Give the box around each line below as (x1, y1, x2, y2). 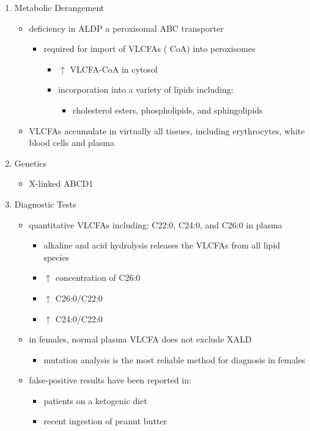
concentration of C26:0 (55, 271, 141, 284)
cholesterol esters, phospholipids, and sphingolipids (72, 103, 263, 116)
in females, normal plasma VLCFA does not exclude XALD (29, 333, 252, 346)
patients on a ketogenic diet (43, 394, 147, 407)
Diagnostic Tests (14, 197, 76, 210)
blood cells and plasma (29, 136, 114, 149)
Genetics (14, 156, 47, 169)
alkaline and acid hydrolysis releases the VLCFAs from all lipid (43, 239, 281, 252)
